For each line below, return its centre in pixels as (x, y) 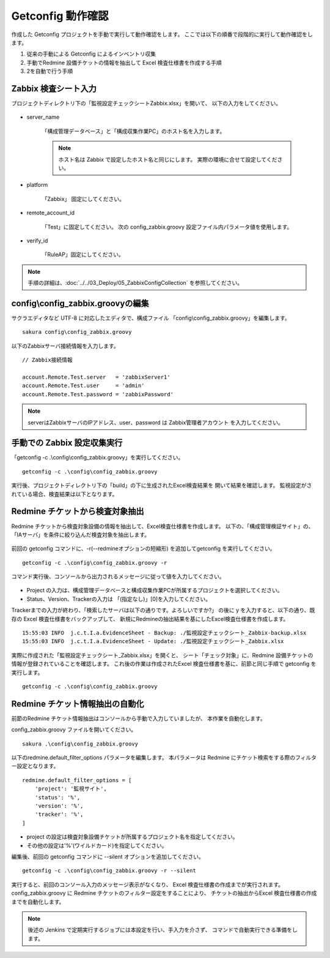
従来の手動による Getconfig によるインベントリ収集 (91, 54)
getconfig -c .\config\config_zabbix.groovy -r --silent (109, 871)
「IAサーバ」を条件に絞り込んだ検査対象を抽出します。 (80, 534)
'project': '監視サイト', (71, 789)
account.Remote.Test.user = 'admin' (83, 386)
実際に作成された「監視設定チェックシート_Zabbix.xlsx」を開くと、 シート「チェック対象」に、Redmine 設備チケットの (162, 655)
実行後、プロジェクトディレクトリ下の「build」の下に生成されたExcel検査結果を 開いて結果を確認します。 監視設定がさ (162, 485)
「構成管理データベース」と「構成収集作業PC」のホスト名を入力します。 (134, 131)
